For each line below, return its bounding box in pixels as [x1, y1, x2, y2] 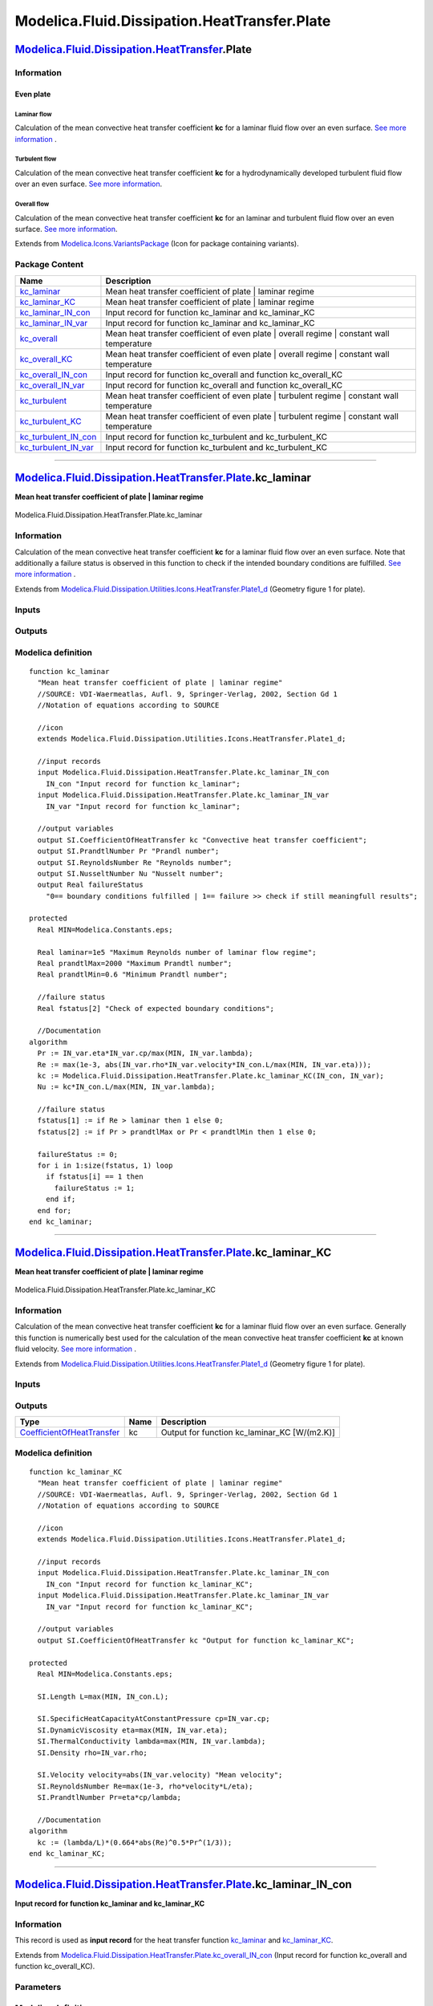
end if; [45, 1195, 76, 1204]
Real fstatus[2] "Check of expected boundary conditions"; [37, 1004, 274, 1013]
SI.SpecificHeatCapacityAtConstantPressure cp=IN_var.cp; [37, 1714, 270, 1724]
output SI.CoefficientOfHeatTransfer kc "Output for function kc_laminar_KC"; [37, 1635, 355, 1645]
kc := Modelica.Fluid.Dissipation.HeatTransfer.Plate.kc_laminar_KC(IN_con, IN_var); [37, 1071, 385, 1080]
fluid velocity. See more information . [14, 1344, 136, 1354]
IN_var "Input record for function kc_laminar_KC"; [45, 1602, 253, 1611]
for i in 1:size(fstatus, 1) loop [37, 1161, 173, 1171]
